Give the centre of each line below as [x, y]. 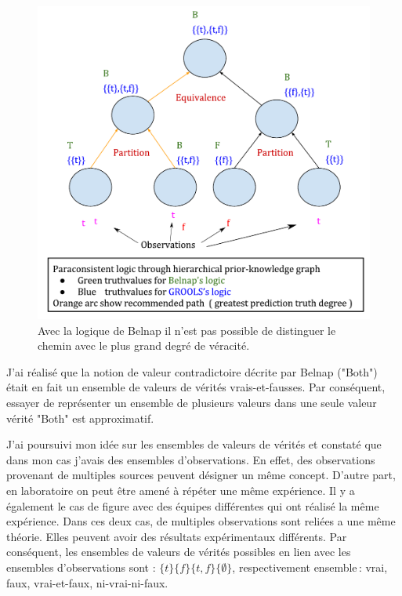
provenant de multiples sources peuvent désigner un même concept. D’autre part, [201, 475]
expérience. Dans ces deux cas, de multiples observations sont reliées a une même [201, 521]
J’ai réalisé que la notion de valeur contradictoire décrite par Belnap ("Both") [192, 371]
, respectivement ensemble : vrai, [310, 567]
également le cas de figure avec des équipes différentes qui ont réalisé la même [193, 505]
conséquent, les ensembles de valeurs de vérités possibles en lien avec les [179, 552]
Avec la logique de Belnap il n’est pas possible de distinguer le [187, 330]
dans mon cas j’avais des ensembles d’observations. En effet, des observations [191, 459]
